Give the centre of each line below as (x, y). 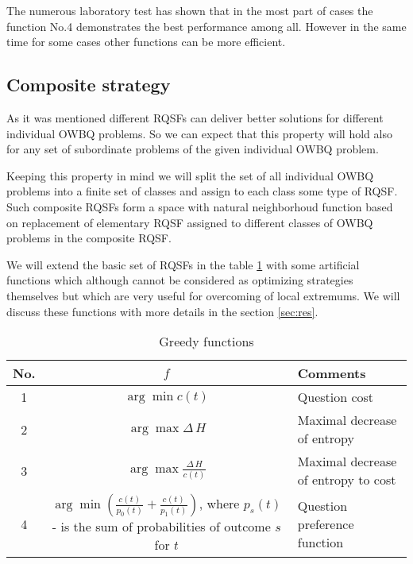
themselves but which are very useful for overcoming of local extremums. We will (203, 295)
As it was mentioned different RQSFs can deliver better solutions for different (195, 117)
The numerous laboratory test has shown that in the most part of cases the (190, 10)
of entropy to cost (347, 480)
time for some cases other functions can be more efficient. (146, 42)
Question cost (336, 397)
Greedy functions (206, 342)
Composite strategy (89, 85)
